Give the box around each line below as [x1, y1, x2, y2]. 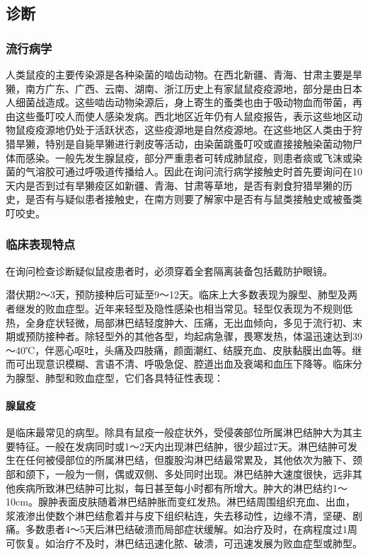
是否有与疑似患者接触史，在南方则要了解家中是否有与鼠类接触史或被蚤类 [25, 192, 362, 206]
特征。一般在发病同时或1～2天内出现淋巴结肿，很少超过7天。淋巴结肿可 [15, 438, 347, 453]
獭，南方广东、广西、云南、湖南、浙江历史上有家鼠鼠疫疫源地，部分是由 [6, 81, 343, 95]
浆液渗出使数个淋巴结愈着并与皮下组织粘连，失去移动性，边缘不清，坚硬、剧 [6, 508, 362, 522]
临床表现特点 [6, 235, 76, 253]
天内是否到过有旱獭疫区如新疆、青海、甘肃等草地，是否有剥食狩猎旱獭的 [6, 177, 343, 192]
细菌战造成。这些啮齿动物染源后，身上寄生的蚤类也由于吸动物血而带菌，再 [15, 95, 362, 110]
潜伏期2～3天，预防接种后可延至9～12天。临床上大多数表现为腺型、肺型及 [6, 287, 347, 302]
